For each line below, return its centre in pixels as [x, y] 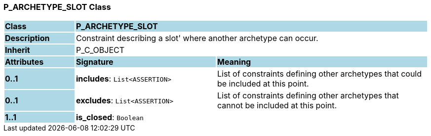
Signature [95, 62]
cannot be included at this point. [277, 106]
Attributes [24, 62]
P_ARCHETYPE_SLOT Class [57, 7]
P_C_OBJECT [100, 50]
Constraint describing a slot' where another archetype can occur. [197, 38]
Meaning [234, 62]
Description [27, 38]
